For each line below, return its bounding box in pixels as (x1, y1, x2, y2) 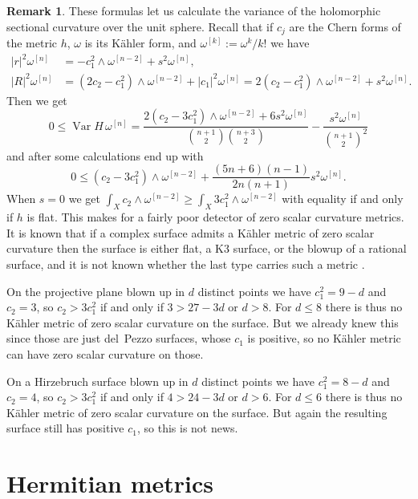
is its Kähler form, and (84, 34, 197, 51)
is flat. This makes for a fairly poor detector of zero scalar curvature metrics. (26, 209, 404, 225)
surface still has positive (6, 420, 124, 436)
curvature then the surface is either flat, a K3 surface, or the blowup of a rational (6, 240, 407, 257)
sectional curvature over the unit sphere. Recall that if (6, 18, 274, 34)
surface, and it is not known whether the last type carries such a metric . (6, 256, 365, 273)
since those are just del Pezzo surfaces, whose (6, 330, 231, 347)
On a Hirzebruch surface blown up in (6, 372, 189, 389)
